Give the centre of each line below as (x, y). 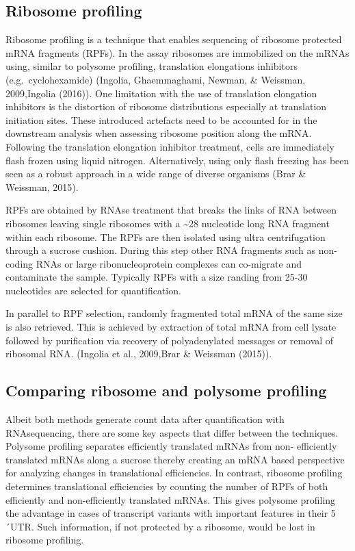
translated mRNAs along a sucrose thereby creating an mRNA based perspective (175, 459)
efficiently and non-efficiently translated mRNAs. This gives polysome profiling (171, 499)
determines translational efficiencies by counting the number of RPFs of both (167, 486)
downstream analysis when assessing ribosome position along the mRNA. (159, 133)
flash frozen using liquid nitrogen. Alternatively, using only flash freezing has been (177, 160)
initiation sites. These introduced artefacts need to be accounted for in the (161, 119)
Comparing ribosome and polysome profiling (166, 390)
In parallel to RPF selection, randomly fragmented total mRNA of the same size (174, 313)
